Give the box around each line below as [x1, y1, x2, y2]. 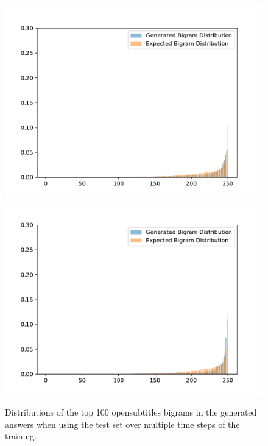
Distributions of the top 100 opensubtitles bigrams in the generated [5, 406, 257, 419]
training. [5, 430, 37, 442]
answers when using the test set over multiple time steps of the [5, 417, 240, 430]
